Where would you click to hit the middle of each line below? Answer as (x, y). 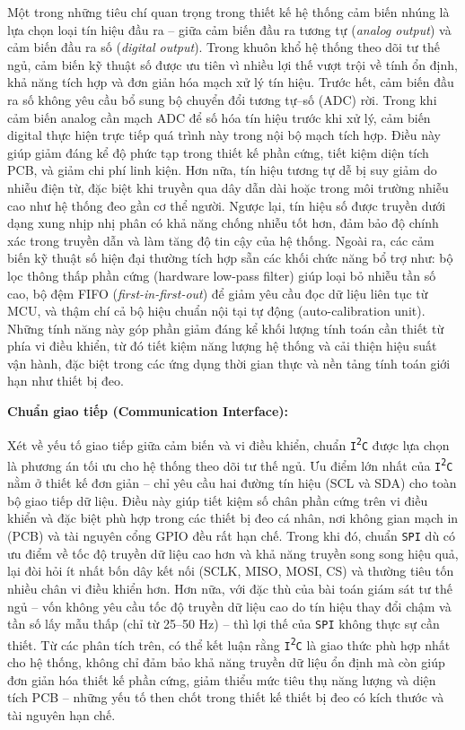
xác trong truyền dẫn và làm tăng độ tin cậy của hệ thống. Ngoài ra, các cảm (221, 240)
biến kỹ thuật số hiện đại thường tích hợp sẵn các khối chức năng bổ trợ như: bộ (230, 258)
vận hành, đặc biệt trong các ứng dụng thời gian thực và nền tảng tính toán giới (229, 363)
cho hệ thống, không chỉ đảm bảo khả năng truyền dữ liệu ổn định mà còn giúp (226, 662)
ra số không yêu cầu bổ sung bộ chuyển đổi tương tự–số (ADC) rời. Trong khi (222, 99)
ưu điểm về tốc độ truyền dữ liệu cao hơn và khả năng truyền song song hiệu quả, (233, 553)
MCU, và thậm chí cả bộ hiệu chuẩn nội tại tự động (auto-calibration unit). (216, 311)
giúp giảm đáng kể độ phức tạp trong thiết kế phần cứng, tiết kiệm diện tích (218, 152)
